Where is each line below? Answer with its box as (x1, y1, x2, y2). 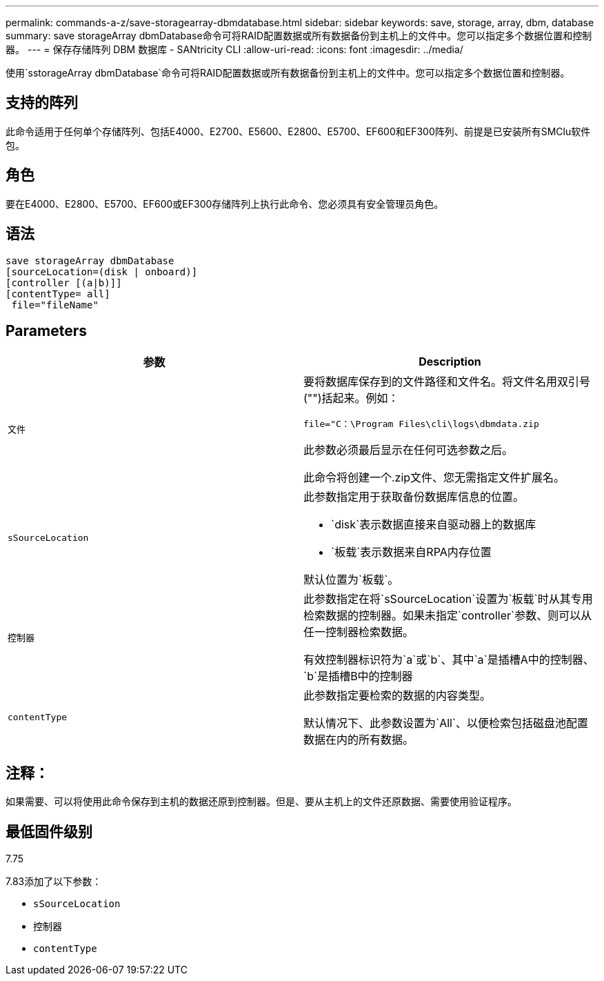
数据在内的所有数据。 (303, 733, 414, 747)
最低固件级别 (6, 822, 92, 840)
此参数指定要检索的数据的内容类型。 (303, 688, 492, 703)
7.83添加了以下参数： (6, 875, 102, 888)
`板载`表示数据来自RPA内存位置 (331, 545, 492, 559)
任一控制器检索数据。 (303, 625, 414, 640)
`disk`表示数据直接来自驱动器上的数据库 (331, 517, 536, 532)
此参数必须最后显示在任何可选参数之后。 (303, 443, 514, 457)
